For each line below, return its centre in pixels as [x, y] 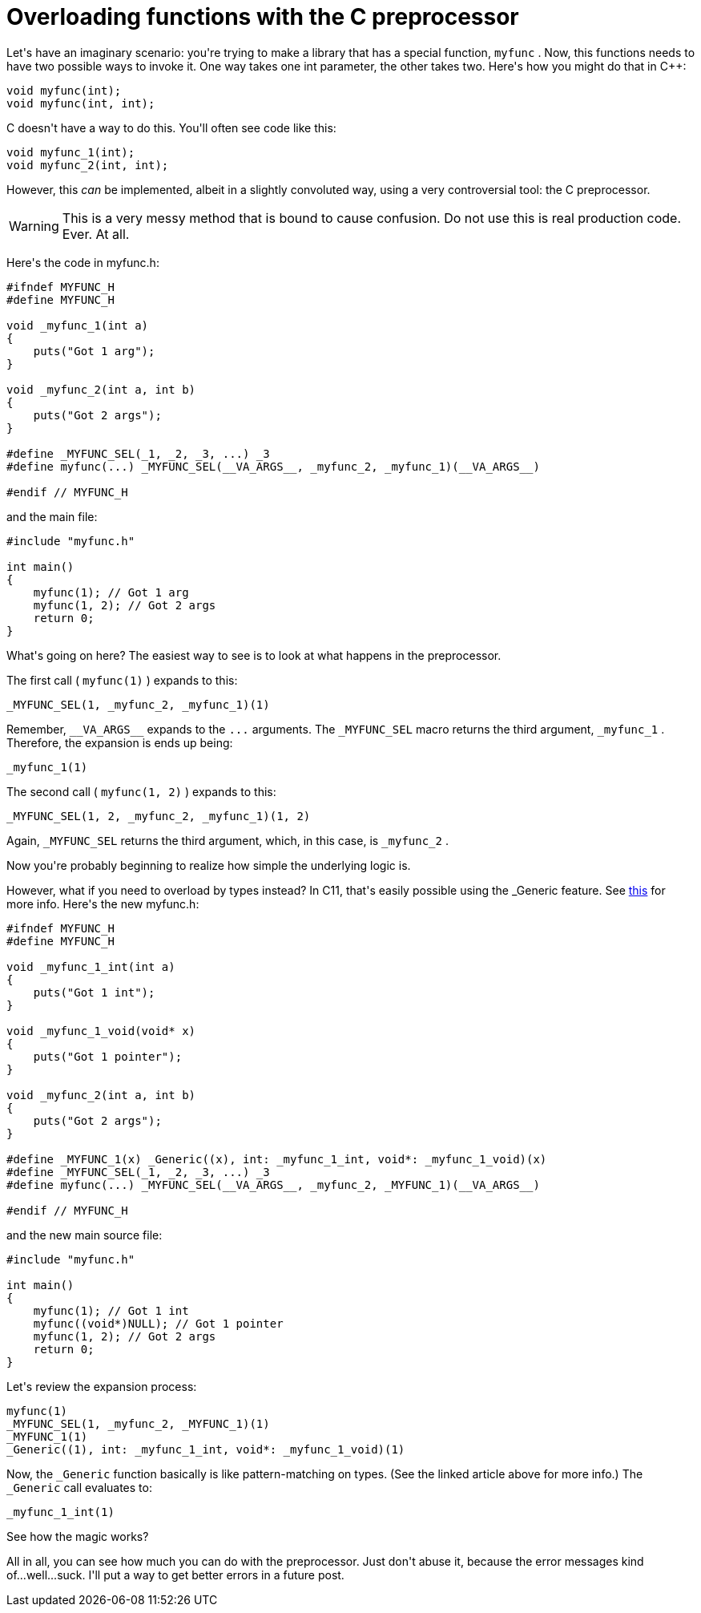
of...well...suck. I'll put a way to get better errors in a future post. [175, 1575]
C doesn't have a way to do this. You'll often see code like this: [171, 127]
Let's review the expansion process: [102, 1386]
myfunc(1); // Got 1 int [111, 1310]
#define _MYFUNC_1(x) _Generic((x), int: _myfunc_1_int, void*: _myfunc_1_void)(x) [277, 1159]
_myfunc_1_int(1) [60, 1512]
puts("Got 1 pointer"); [108, 1056]
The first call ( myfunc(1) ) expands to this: [122, 680]
